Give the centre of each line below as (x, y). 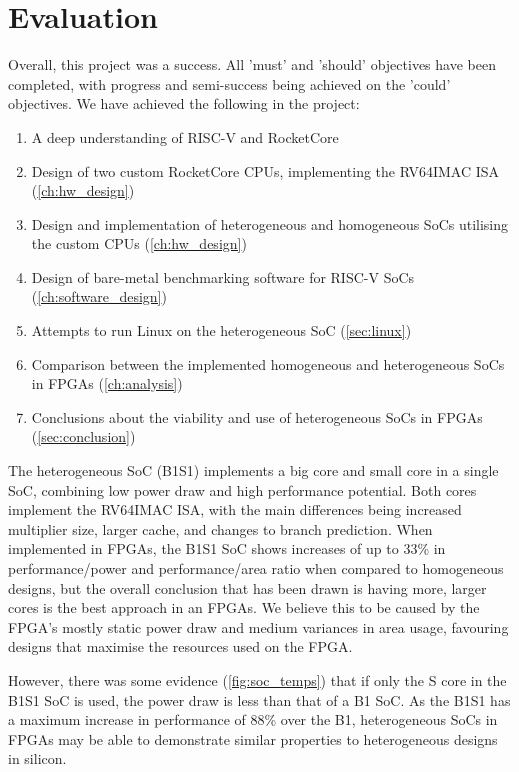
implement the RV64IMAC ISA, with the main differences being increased (235, 509)
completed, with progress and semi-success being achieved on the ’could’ (229, 83)
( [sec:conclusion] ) (83, 436)
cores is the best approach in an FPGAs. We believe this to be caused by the (244, 607)
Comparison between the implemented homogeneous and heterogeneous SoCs (268, 363)
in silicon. (37, 758)
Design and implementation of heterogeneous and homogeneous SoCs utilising (270, 223)
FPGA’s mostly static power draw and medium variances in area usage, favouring (258, 626)
